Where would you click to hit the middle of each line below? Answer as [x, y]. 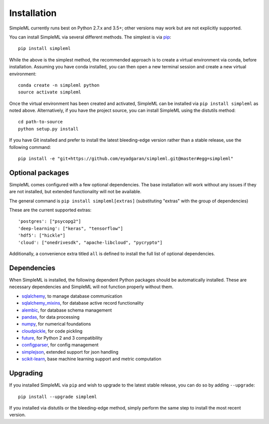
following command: [30, 147]
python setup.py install [48, 129]
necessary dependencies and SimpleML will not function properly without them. [91, 287]
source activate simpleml [50, 92]
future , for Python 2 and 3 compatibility [62, 338]
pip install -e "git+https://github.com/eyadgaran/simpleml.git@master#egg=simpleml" [126, 159]
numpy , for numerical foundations [56, 324]
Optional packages [39, 173]
